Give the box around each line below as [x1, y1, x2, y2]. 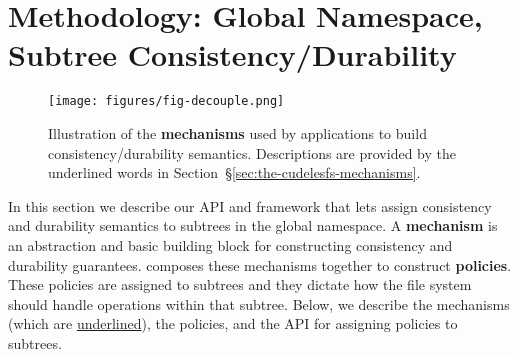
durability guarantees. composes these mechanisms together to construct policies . [8, 254, 512, 275]
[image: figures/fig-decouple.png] [48, 94, 285, 109]
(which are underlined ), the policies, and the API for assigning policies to [8, 313, 458, 334]
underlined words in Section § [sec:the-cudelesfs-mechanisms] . [48, 162, 421, 183]
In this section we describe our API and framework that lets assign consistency [8, 195, 492, 216]
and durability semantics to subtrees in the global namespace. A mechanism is [8, 215, 498, 236]
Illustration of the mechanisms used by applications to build [48, 122, 427, 143]
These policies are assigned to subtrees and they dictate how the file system [8, 274, 472, 295]
